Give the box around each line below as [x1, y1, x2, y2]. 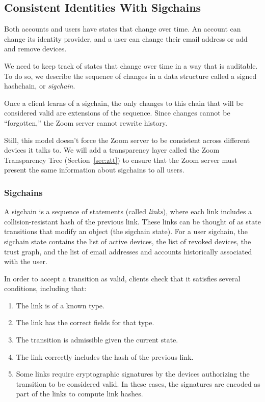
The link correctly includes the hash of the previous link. [16, 351, 194, 362]
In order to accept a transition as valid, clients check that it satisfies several [4, 273, 241, 283]
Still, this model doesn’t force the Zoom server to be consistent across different [4, 134, 250, 145]
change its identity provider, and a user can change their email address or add [4, 33, 248, 44]
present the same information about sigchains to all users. [4, 164, 184, 175]
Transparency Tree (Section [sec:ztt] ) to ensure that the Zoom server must [4, 154, 237, 165]
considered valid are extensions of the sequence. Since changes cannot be [4, 107, 230, 118]
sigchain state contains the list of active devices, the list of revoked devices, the [4, 236, 251, 246]
